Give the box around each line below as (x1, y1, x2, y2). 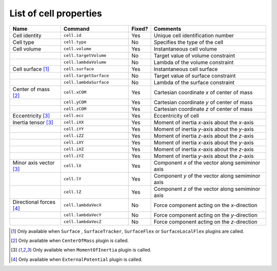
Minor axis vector (12, 159, 55, 166)
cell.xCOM (63, 89, 87, 95)
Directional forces (12, 198, 56, 206)
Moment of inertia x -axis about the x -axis (153, 119, 254, 126)
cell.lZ (63, 189, 82, 195)
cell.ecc (63, 113, 84, 119)
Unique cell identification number (153, 32, 234, 39)
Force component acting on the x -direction (153, 201, 258, 209)
